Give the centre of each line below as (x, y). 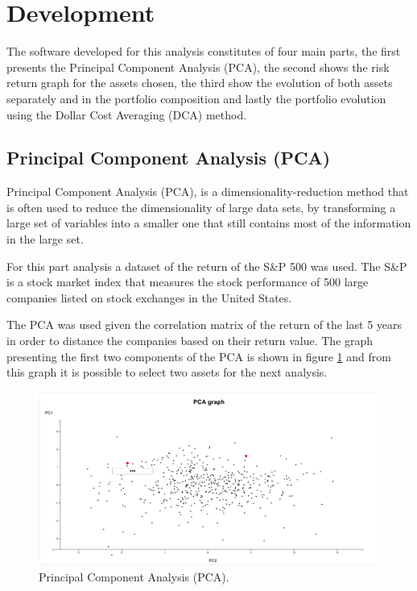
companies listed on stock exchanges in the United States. (149, 297)
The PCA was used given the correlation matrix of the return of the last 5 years (204, 325)
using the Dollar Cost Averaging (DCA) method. (127, 114)
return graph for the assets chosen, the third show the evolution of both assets (200, 83)
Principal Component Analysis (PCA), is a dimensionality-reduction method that (208, 191)
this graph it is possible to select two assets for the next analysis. (167, 372)
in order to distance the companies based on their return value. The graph (190, 341)
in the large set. (45, 239)
